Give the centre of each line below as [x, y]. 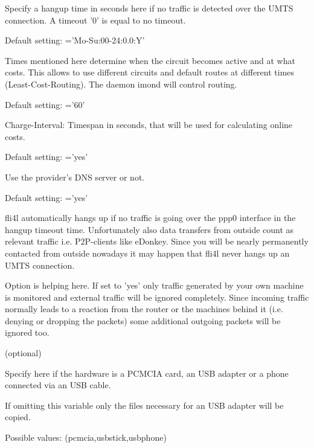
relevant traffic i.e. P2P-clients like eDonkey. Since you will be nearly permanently [157, 241]
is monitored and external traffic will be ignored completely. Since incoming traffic [157, 297]
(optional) [23, 353]
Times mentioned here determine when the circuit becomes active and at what [150, 60]
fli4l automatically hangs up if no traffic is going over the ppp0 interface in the [150, 218]
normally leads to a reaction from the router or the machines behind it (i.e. [144, 309]
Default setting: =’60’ [45, 104]
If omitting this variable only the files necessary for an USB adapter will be [144, 405]
